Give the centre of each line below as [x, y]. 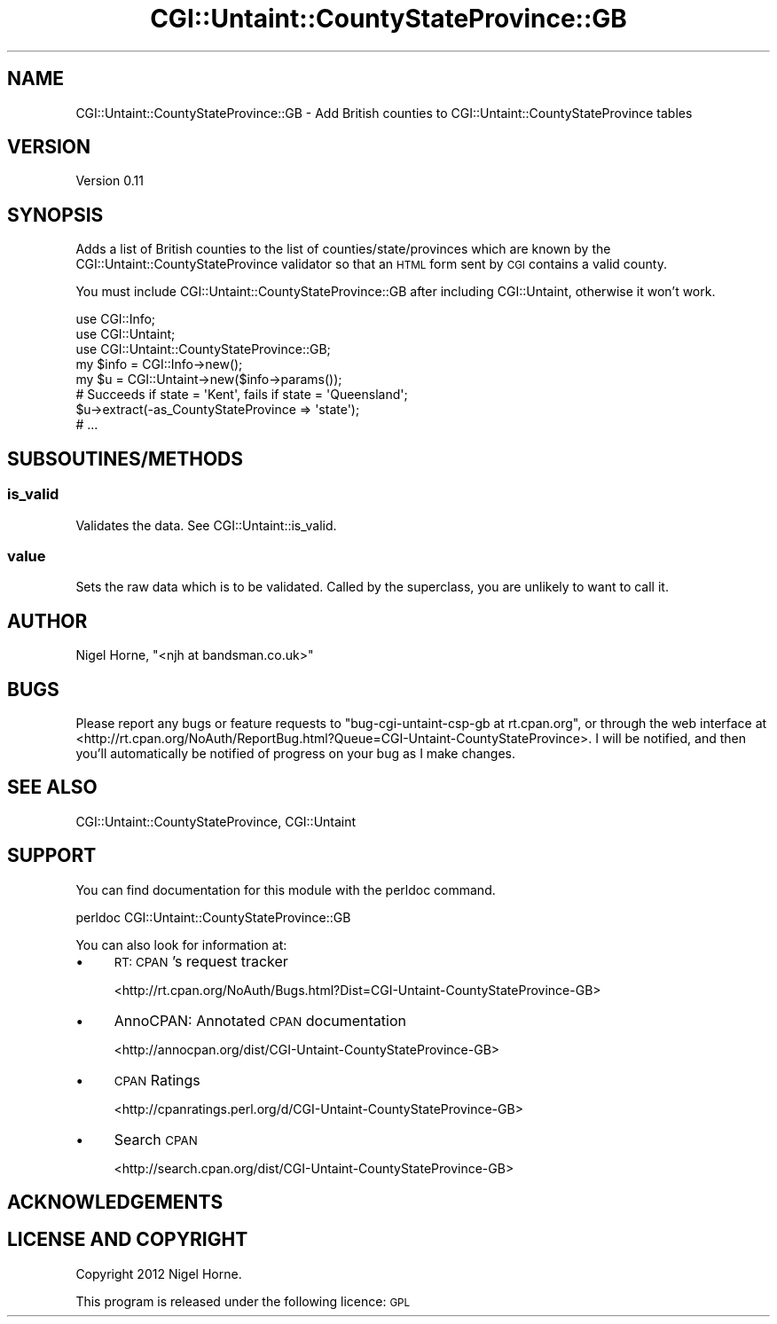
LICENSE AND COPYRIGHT [128, 1240]
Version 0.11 [110, 181]
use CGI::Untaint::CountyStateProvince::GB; [203, 349]
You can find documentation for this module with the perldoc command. [286, 889]
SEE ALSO [52, 787]
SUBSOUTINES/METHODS [126, 458]
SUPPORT [52, 856]
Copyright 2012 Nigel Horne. [159, 1273]
